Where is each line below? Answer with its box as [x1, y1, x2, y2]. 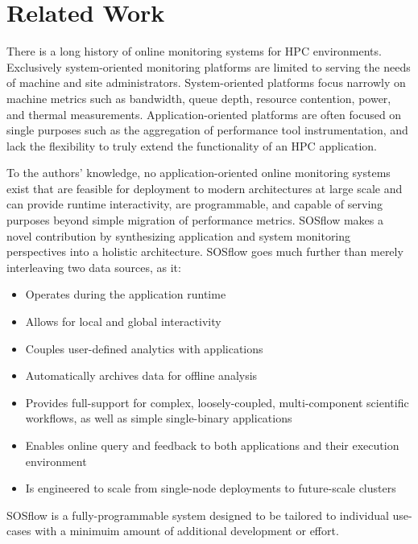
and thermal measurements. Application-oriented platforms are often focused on [6, 105, 402, 122]
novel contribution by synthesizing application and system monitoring [6, 227, 351, 244]
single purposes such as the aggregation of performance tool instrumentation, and [6, 122, 408, 138]
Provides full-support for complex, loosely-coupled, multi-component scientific [25, 394, 409, 410]
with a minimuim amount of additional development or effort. [35, 522, 339, 539]
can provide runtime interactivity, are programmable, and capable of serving [6, 196, 383, 212]
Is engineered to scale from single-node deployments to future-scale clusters [25, 480, 396, 497]
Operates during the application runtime [25, 286, 226, 303]
